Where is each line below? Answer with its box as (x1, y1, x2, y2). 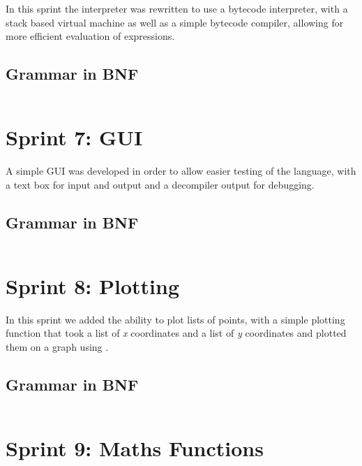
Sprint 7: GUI (6, 123, 143, 152)
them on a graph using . (6, 339, 109, 354)
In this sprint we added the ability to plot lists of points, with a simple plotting (6, 312, 345, 326)
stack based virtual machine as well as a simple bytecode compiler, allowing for (6, 15, 344, 29)
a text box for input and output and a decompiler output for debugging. (6, 177, 315, 191)
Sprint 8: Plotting (6, 271, 179, 300)
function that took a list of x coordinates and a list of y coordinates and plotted (6, 326, 347, 340)
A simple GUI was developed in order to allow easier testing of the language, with (6, 163, 356, 178)
